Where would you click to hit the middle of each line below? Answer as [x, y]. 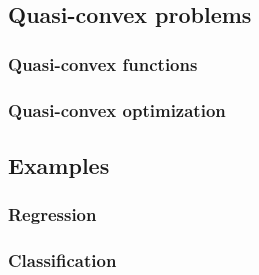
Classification [62, 260]
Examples [59, 164]
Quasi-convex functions [103, 63]
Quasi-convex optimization [117, 109]
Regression [52, 214]
